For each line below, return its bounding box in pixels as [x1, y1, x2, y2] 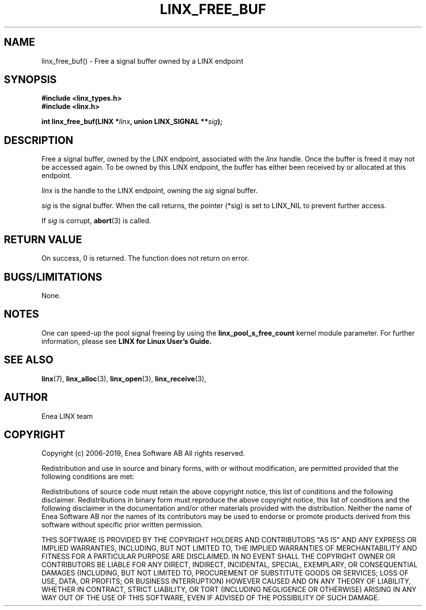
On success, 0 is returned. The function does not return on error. [41, 254, 249, 263]
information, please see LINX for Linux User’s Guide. [41, 337, 212, 345]
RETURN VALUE [4, 233, 82, 246]
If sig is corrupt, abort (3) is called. [41, 216, 151, 225]
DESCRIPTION [4, 134, 73, 146]
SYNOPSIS [4, 73, 57, 86]
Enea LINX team [41, 412, 93, 420]
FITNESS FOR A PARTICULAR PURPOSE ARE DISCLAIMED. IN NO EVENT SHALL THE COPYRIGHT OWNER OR [41, 552, 395, 561]
